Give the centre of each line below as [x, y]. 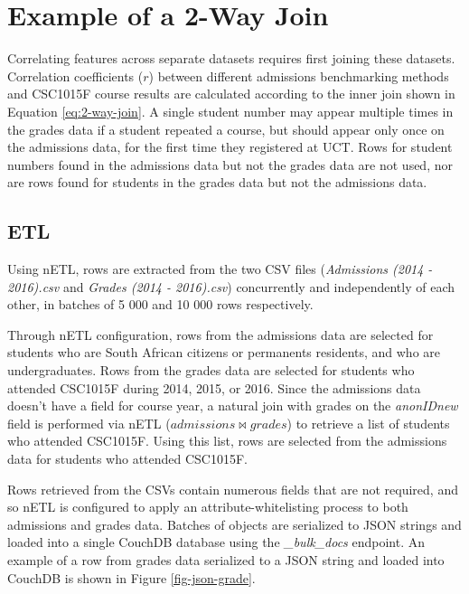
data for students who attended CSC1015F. [128, 459]
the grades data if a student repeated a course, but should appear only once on [226, 129]
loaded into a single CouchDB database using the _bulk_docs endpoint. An [216, 542]
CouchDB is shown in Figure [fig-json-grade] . [131, 577]
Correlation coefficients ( [75, 75]
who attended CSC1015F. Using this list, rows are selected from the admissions [227, 441]
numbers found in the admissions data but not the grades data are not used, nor [230, 164]
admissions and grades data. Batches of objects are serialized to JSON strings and [234, 524]
